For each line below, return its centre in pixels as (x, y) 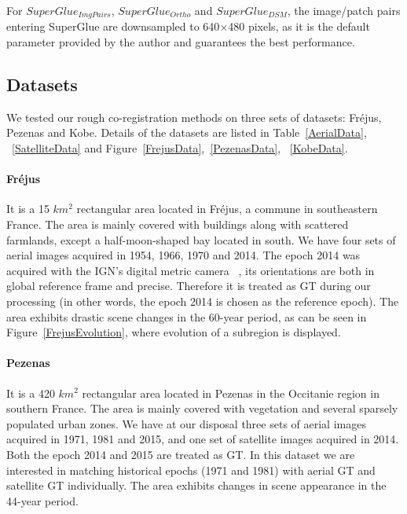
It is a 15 (28, 209)
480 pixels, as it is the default (299, 26)
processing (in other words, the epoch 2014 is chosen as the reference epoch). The (203, 301)
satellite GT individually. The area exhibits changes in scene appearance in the (196, 485)
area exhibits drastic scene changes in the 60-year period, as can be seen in (187, 316)
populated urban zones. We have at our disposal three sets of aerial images (186, 423)
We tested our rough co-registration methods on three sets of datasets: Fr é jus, (194, 117)
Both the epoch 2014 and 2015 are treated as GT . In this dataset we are (181, 454)
